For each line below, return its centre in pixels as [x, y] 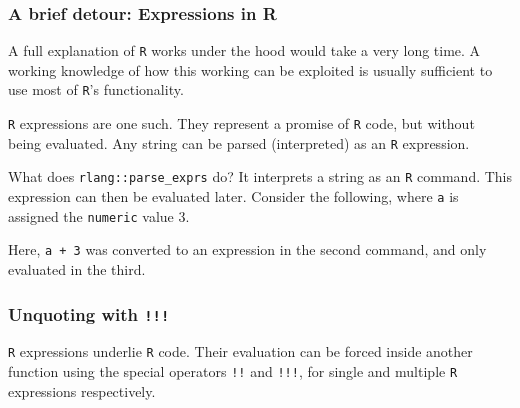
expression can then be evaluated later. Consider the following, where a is [233, 196]
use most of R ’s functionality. [96, 89]
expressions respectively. [82, 390]
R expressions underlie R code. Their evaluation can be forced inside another [240, 351]
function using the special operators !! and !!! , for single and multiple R [233, 371]
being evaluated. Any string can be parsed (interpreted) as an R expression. [239, 142]
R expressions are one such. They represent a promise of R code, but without [241, 123]
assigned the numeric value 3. [99, 215]
